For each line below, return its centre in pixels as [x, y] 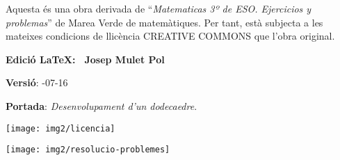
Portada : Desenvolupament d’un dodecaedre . [102, 105]
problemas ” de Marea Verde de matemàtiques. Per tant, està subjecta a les [164, 22]
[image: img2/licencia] [60, 128]
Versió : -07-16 [37, 82]
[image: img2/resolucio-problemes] [88, 150]
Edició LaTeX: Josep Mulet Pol [85, 59]
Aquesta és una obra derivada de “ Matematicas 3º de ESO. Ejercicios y [159, 8]
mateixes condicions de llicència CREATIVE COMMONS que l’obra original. [170, 36]
